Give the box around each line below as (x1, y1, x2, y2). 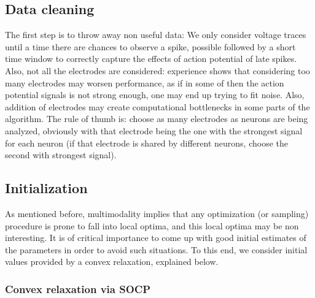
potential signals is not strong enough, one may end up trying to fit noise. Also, (5, 88, 305, 101)
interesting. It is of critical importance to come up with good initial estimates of (5, 231, 306, 244)
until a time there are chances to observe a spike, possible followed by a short (5, 40, 296, 53)
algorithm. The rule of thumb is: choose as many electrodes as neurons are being (5, 112, 308, 125)
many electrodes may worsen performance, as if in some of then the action (5, 76, 284, 89)
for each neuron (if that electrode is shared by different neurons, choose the (5, 136, 288, 149)
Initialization (5, 178, 88, 197)
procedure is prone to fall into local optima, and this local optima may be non (5, 219, 299, 232)
